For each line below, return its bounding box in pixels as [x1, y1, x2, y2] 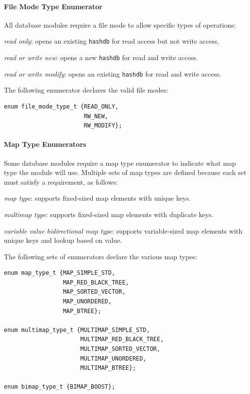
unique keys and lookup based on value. [4, 235, 122, 245]
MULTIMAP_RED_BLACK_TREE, [80, 336, 164, 343]
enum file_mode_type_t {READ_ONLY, [4, 103, 119, 110]
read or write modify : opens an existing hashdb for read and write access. [4, 68, 221, 79]
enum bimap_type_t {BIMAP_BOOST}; [4, 383, 116, 391]
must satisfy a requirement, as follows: [4, 176, 118, 187]
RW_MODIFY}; [83, 122, 122, 129]
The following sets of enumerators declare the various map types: [4, 251, 197, 261]
